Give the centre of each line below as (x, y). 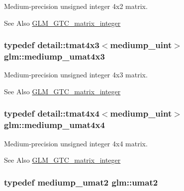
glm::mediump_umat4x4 (54, 125)
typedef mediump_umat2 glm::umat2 (81, 182)
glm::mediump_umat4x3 (54, 56)
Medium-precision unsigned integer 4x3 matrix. (76, 75)
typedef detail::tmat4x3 (52, 45)
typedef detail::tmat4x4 (52, 113)
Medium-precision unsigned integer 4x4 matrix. (76, 143)
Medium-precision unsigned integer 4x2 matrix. (76, 6)
